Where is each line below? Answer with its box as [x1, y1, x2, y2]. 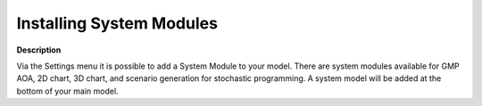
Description [16, 45, 62, 55]
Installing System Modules [16, 13, 219, 33]
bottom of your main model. [16, 86, 120, 96]
